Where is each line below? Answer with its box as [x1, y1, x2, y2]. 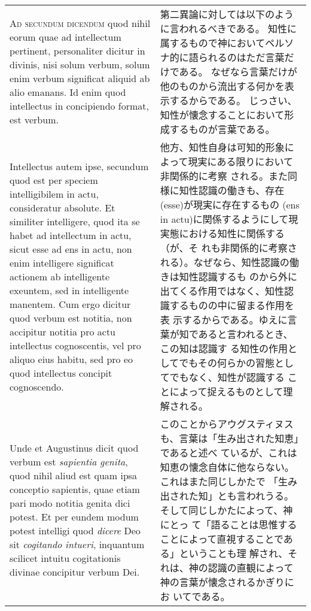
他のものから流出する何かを [160, 79, 285, 93]
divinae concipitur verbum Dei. [10, 565, 140, 579]
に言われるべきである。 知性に [160, 22, 297, 35]
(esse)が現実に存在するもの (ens [160, 198, 300, 211]
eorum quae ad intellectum [10, 30, 121, 44]
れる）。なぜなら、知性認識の [160, 255, 289, 269]
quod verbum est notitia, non [10, 310, 132, 325]
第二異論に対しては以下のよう [160, 7, 294, 21]
